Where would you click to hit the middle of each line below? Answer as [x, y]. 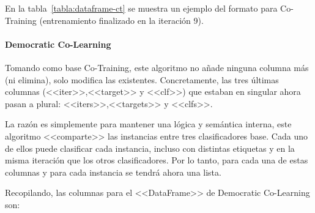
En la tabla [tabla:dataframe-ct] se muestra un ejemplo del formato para [141, 8]
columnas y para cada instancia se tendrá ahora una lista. [113, 172]
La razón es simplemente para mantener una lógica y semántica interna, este [148, 124]
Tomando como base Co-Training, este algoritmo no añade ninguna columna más [157, 67]
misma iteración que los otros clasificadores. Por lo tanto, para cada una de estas [157, 160]
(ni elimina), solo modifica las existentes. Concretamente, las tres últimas [142, 79]
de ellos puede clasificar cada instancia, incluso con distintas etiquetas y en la [150, 148]
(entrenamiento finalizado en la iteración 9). [121, 20]
